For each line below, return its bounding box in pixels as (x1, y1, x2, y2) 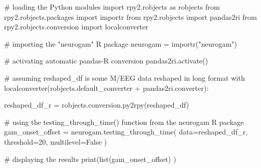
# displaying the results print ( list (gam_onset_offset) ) (4, 153, 176, 164)
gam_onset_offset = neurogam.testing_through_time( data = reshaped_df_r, (4, 126, 248, 137)
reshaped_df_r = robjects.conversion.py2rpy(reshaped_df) (4, 99, 189, 110)
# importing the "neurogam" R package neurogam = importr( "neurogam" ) (4, 38, 237, 49)
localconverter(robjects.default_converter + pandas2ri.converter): (4, 82, 209, 93)
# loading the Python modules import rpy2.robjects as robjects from (4, 2, 220, 12)
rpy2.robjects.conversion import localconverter (4, 21, 148, 32)
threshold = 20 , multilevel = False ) (4, 136, 107, 147)
